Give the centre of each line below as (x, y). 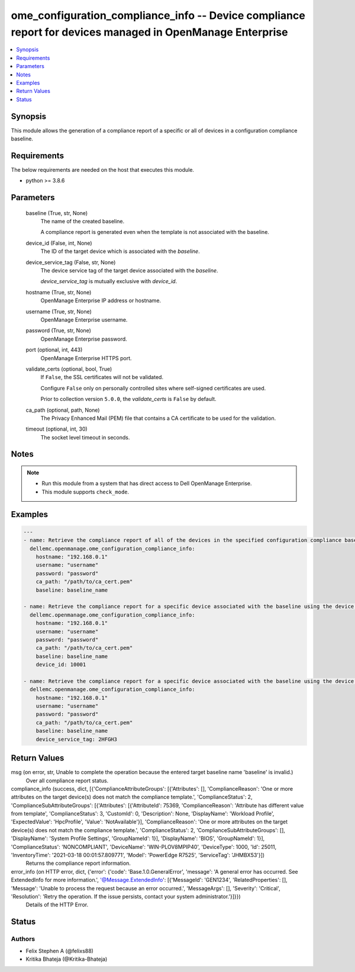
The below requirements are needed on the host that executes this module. (103, 169)
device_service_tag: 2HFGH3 (77, 739)
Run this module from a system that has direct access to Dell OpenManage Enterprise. (147, 483)
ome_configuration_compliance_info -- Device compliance (158, 15)
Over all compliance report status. (67, 780)
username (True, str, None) (59, 312)
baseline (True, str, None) (57, 213)
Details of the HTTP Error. (57, 905)
